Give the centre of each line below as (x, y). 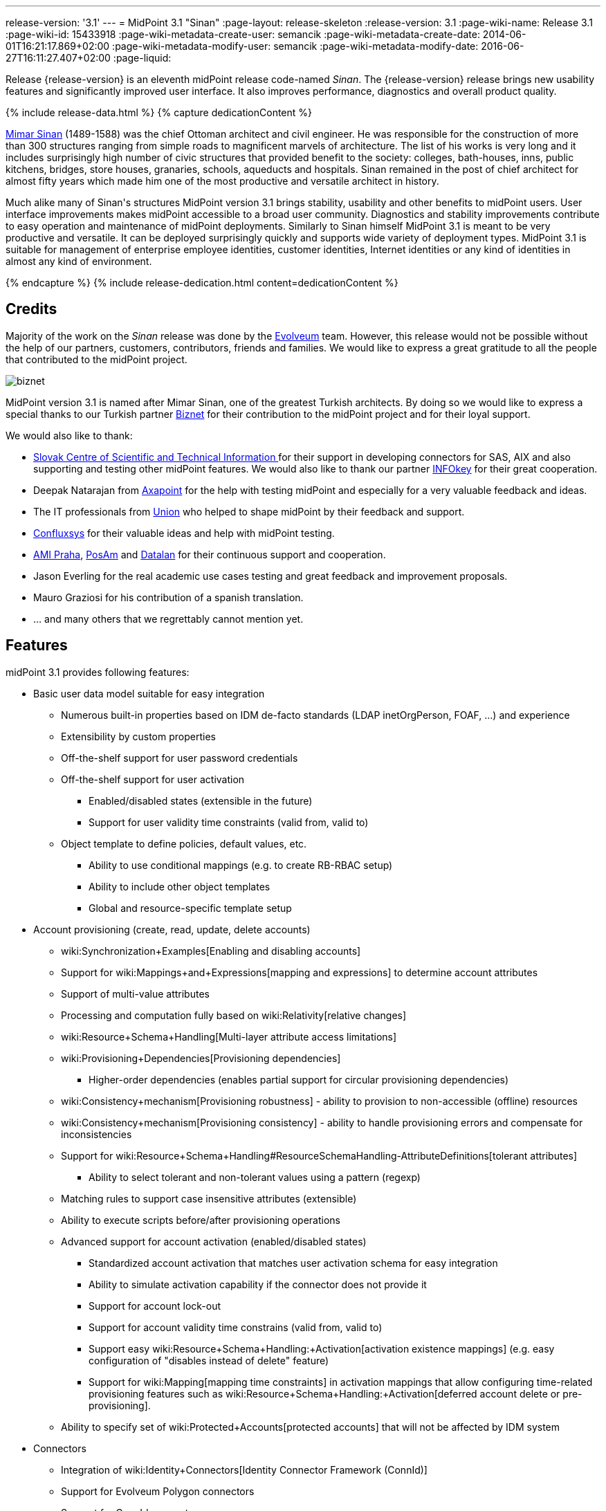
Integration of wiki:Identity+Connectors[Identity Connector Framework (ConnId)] (244, 1469)
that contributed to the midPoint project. (97, 359)
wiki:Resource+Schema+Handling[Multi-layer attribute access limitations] (229, 1036)
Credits (31, 309)
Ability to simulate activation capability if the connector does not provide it (258, 1284)
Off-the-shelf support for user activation (153, 779)
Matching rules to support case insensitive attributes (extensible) (209, 1198)
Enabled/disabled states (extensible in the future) (201, 800)
